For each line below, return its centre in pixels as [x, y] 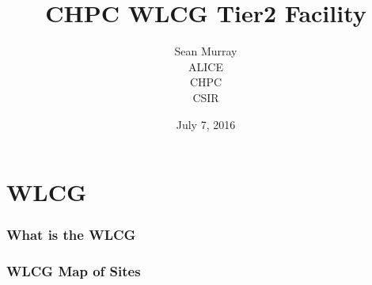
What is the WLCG [71, 235]
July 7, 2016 [206, 124]
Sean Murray [206, 51]
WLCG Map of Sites [74, 271]
